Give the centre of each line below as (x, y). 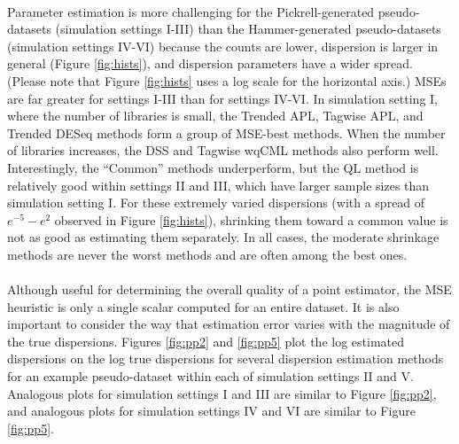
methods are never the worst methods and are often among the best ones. (207, 254)
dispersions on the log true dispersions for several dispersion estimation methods (226, 358)
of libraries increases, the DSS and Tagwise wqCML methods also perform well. (223, 150)
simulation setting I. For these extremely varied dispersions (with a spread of (216, 203)
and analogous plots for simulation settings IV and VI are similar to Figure (211, 411)
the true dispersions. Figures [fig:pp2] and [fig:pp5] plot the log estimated (206, 341)
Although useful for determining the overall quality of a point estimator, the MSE (229, 289)
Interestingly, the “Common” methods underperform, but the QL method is (213, 167)
